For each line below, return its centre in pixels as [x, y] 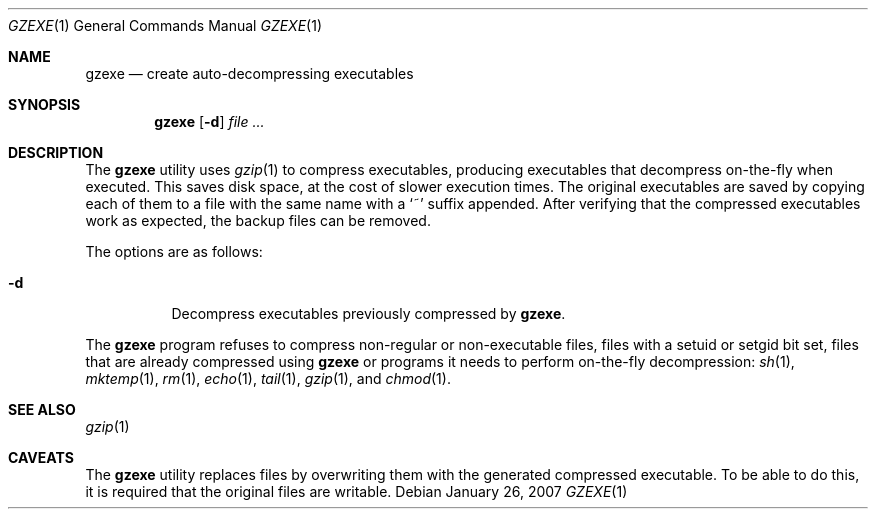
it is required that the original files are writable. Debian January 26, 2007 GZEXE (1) [356, 491]
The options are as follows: [174, 251]
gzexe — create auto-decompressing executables [249, 73]
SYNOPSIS [44, 104]
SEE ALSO [42, 409]
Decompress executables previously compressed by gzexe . [368, 313]
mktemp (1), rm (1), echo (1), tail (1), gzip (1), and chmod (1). [268, 378]
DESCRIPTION [56, 152]
